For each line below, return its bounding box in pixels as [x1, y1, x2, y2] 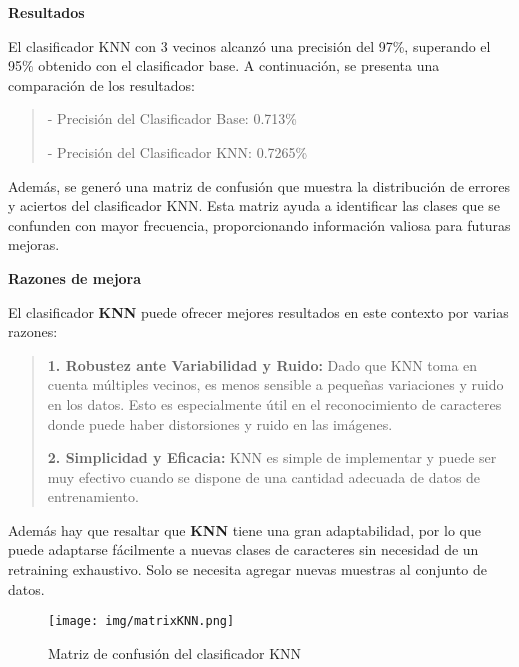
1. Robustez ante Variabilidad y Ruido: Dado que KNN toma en [47, 354, 478, 375]
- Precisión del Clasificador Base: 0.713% [47, 108, 297, 129]
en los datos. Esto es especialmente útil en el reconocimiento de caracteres [47, 393, 502, 414]
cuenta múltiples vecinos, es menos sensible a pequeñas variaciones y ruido [47, 374, 504, 395]
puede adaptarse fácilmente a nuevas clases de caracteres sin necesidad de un [8, 539, 479, 560]
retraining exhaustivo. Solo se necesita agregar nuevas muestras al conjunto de [8, 559, 487, 580]
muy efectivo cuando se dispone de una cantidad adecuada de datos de [47, 466, 481, 487]
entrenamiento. [47, 486, 139, 507]
